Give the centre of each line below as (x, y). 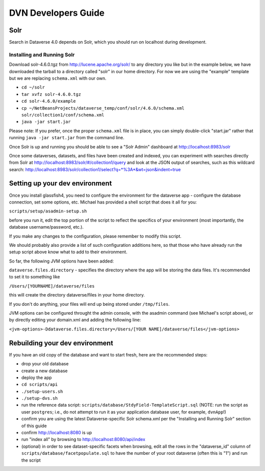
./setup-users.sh (42, 391)
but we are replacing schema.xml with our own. (58, 78)
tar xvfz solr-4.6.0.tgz (51, 94)
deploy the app (37, 377)
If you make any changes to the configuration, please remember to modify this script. (95, 236)
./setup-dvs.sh (40, 398)
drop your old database (45, 364)
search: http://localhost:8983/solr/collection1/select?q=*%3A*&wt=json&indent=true (95, 169)
